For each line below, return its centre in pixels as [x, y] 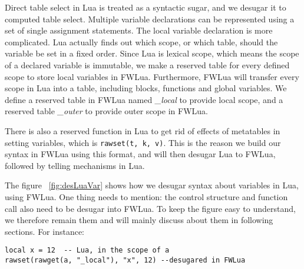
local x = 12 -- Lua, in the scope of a [87, 250]
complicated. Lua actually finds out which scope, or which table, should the [141, 41]
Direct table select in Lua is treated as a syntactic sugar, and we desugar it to [146, 7]
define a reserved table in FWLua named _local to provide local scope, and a [144, 99]
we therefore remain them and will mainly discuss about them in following [139, 220]
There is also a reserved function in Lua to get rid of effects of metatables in [143, 130]
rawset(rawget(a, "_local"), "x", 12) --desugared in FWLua [125, 260]
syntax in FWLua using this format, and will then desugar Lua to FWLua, [140, 154]
